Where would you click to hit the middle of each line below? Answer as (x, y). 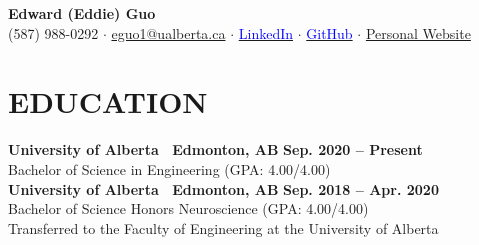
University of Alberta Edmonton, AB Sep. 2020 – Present (215, 149)
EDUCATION (108, 101)
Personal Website (418, 32)
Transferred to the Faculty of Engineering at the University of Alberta (223, 227)
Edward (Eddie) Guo (82, 13)
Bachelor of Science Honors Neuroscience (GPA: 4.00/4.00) (188, 208)
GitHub (329, 32)
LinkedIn (265, 32)
